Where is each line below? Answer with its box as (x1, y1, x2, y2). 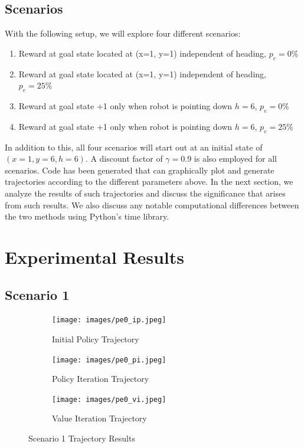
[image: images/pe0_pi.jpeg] (52, 355, 166, 364)
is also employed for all (194, 152, 277, 165)
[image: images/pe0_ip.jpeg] (52, 316, 166, 325)
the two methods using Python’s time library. (5, 210, 169, 223)
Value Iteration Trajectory (52, 412, 147, 424)
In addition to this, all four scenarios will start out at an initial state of (5, 140, 263, 153)
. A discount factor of (85, 152, 163, 165)
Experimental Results (5, 244, 184, 269)
